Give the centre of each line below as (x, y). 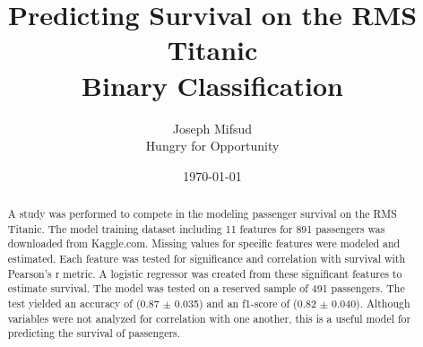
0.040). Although (371, 304)
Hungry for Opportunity (212, 146)
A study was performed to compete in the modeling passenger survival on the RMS (202, 214)
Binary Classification (212, 85)
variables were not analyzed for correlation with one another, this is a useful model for (209, 318)
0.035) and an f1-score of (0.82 (245, 304)
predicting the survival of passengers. (94, 333)
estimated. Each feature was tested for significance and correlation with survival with (207, 259)
